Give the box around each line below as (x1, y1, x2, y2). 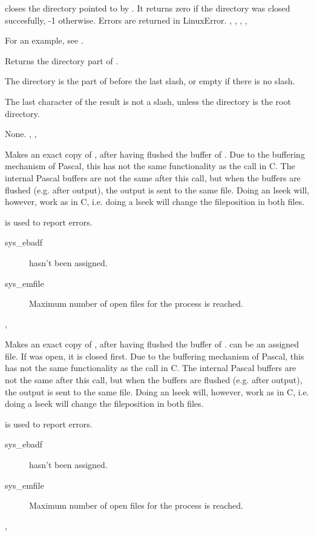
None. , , (5, 127, 37, 140)
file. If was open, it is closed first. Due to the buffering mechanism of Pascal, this (5, 349, 304, 362)
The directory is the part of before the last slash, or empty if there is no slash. (5, 75, 295, 87)
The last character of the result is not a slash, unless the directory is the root (5, 95, 291, 107)
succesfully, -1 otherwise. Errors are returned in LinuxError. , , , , (5, 13, 247, 26)
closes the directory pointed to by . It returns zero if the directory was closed (5, 2, 290, 14)
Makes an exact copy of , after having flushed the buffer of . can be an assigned (5, 338, 299, 350)
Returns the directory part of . (5, 54, 119, 67)
